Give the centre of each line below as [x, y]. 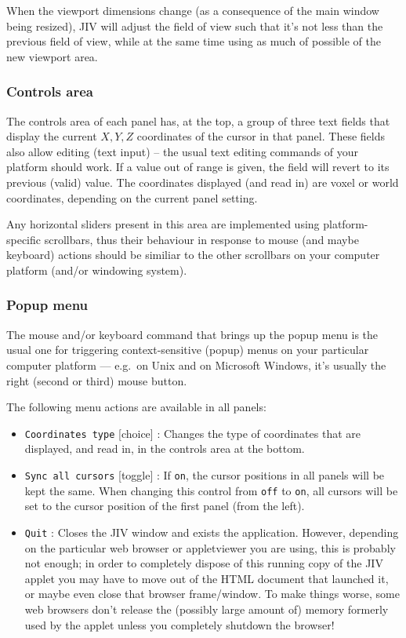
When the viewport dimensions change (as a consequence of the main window [193, 10]
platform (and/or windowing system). [97, 270]
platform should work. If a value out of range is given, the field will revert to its [198, 167]
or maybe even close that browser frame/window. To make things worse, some [212, 594]
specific [24, 239]
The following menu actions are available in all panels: [136, 407]
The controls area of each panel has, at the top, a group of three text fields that [198, 120]
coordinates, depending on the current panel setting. [132, 197]
